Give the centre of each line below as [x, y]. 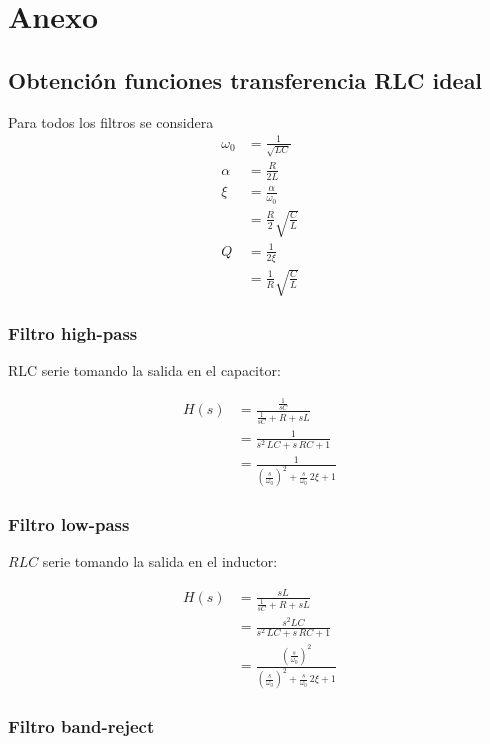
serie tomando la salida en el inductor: [160, 561]
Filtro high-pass [73, 333]
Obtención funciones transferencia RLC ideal [245, 79]
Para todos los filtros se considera [111, 121]
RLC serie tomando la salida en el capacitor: [144, 370]
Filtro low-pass [69, 524]
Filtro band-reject [81, 726]
